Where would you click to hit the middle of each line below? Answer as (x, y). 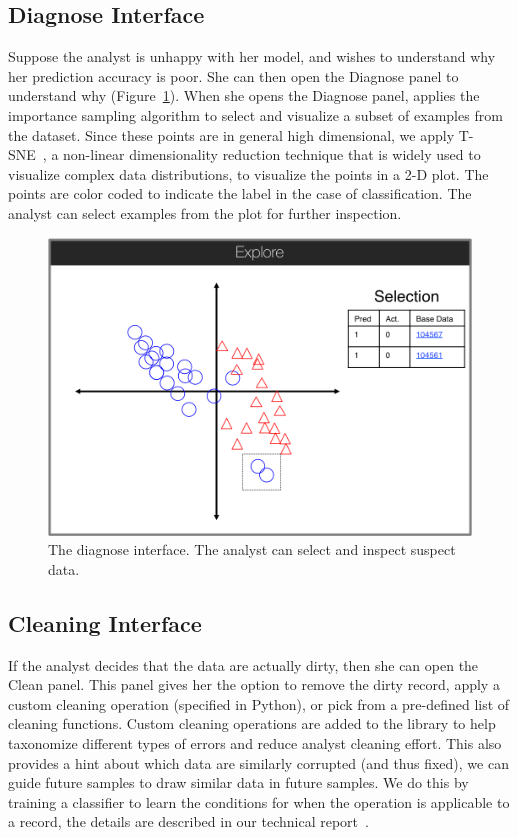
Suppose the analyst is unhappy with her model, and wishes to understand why (252, 56)
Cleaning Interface (105, 622)
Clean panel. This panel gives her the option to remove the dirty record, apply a (254, 684)
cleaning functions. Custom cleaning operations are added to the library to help (252, 723)
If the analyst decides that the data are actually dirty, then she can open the (243, 664)
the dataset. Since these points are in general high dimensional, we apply (231, 134)
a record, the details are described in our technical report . (188, 821)
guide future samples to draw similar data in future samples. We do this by (238, 782)
